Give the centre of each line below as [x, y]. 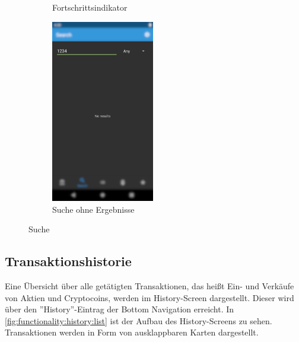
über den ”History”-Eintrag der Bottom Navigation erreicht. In [120, 309]
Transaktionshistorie [68, 261]
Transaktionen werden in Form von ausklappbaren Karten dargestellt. [132, 332]
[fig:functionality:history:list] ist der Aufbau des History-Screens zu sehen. [139, 320]
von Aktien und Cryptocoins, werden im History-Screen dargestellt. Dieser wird [149, 297]
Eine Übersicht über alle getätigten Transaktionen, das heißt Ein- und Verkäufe [149, 285]
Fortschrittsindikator [90, 7]
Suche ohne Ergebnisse [93, 209]
